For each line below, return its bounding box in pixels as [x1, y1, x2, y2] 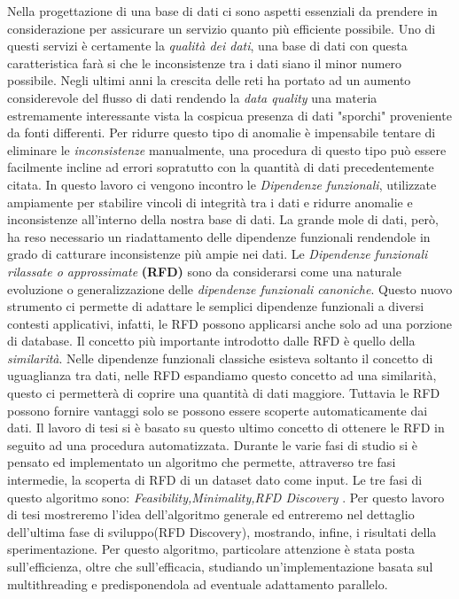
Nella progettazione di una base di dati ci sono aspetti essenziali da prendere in [7, 2, 438, 19]
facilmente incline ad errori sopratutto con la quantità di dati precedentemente [7, 158, 434, 176]
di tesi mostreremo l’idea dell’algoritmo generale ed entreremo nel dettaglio [7, 505, 415, 524]
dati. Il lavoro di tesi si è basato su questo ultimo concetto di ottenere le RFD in [7, 418, 445, 437]
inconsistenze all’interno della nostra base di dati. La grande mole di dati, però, [7, 210, 439, 229]
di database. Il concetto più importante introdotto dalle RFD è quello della [7, 331, 416, 350]
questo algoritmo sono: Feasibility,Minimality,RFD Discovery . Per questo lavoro [7, 487, 445, 506]
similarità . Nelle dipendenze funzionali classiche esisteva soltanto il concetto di [7, 348, 433, 367]
